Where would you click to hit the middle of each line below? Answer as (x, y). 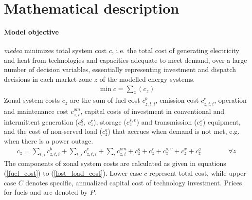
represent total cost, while (188, 173)
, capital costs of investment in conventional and (152, 111)
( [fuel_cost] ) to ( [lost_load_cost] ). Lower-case (73, 173)
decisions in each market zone (48, 79)
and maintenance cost (36, 111)
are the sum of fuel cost (105, 100)
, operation (230, 100)
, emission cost (177, 100)
